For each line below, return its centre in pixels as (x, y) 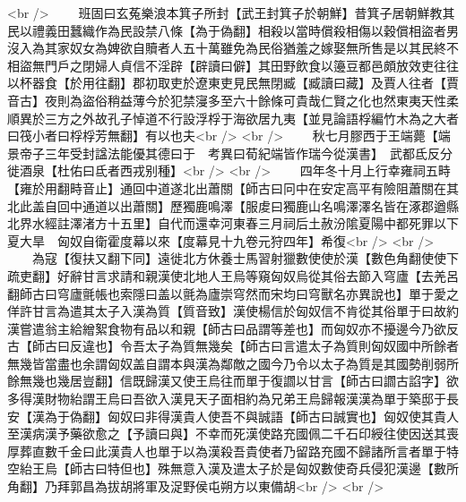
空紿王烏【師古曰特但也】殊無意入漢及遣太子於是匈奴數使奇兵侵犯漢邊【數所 (233, 468)
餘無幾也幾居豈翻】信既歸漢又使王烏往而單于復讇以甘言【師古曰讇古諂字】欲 (233, 381)
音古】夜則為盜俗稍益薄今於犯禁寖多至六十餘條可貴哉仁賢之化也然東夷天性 (227, 100)
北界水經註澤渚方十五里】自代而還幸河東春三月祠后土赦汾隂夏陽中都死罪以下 (233, 223)
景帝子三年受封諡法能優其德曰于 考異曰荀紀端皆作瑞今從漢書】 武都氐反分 (230, 153)
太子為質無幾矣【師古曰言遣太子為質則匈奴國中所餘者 (302, 346)
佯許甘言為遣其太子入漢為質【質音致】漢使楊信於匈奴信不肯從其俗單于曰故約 (233, 311)
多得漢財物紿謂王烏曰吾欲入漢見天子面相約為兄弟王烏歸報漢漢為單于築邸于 (227, 399)
